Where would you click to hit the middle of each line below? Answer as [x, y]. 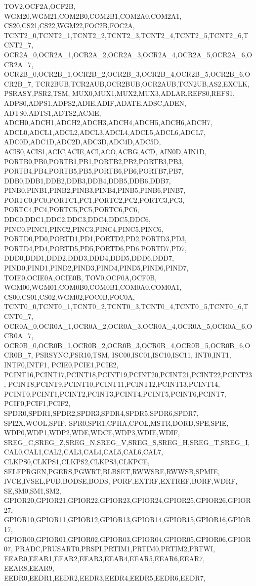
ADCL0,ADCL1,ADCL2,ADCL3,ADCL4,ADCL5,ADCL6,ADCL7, [105, 132]
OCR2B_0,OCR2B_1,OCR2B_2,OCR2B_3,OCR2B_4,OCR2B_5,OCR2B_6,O [127, 74]
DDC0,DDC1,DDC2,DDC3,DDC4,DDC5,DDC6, [77, 219]
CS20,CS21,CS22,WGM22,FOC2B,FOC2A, [69, 25]
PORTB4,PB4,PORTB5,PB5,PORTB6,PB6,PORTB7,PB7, [94, 171]
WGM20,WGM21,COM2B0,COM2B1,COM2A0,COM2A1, [93, 16]
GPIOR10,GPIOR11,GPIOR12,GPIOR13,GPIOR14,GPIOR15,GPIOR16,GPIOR [128, 519]
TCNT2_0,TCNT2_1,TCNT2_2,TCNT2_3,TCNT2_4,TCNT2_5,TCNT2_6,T [126, 35]
